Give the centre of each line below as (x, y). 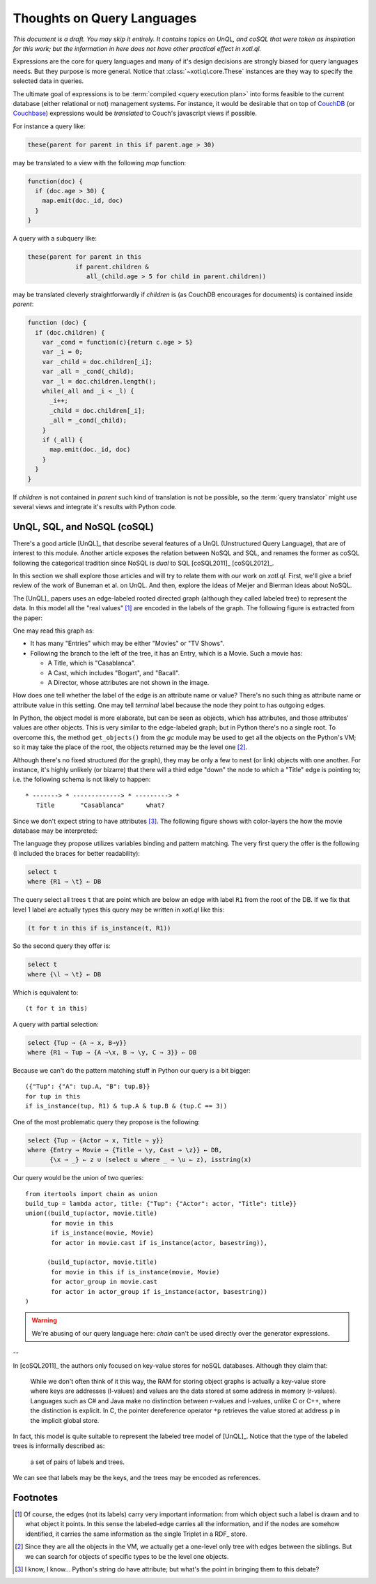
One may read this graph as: (53, 631)
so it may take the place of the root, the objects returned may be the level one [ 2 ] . (130, 747)
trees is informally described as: (59, 1446)
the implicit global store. (65, 1420)
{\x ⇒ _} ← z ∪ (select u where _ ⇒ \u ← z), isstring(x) (151, 1160)
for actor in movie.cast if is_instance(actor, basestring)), (159, 1243)
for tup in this (53, 1096)
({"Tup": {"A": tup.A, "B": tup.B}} (88, 1087)
